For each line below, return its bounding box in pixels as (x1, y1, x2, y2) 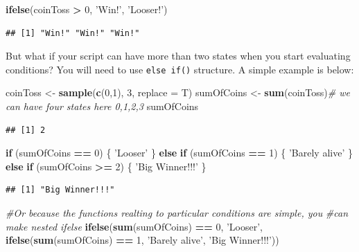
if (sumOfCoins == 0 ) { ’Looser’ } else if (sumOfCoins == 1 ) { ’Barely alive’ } (6, 145, 353, 160)
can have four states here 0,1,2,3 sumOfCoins (6, 99, 199, 114)
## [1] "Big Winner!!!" (6, 185, 115, 195)
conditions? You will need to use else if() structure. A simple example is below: (6, 62, 354, 76)
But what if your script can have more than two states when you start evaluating (6, 48, 351, 63)
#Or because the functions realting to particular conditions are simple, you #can (6, 206, 349, 219)
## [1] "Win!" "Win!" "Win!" (6, 28, 140, 38)
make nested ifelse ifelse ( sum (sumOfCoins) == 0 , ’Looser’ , (6, 219, 263, 233)
